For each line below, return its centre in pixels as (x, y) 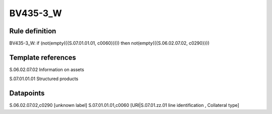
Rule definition (33, 31)
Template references (43, 57)
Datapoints (27, 93)
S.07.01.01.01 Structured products (44, 79)
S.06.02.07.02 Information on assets (47, 69)
